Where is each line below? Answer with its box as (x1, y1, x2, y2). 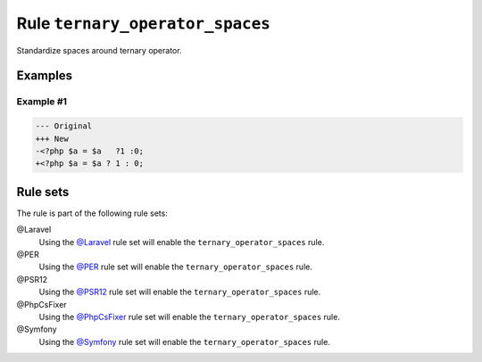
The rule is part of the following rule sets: (16, 208, 169, 218)
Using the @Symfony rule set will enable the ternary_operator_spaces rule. (38, 336, 330, 347)
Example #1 (16, 95, 67, 108)
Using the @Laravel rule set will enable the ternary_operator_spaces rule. (38, 236, 325, 247)
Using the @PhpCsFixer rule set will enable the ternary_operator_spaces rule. (38, 311, 341, 322)
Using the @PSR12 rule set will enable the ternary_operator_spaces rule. (38, 286, 321, 298)
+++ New (35, 134, 69, 144)
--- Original (35, 121, 93, 131)
